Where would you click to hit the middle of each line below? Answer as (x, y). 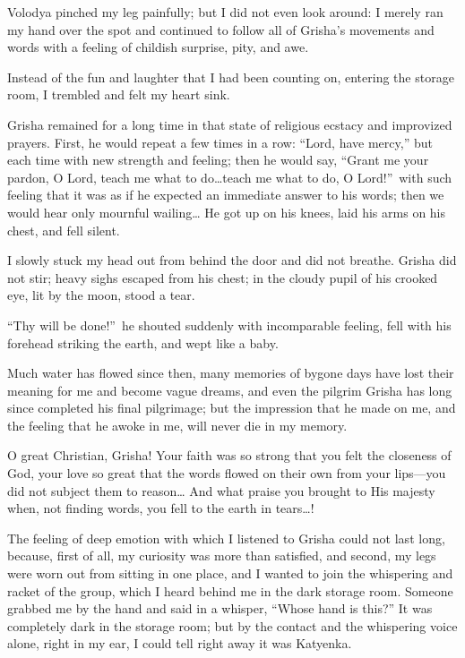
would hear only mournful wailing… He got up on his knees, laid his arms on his (227, 212)
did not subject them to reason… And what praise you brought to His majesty (221, 490)
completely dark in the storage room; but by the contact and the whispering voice (232, 625)
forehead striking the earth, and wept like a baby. (143, 342)
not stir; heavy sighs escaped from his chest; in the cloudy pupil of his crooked (223, 277)
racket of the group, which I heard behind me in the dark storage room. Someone (230, 590)
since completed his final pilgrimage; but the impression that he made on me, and (232, 408)
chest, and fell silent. (64, 230)
